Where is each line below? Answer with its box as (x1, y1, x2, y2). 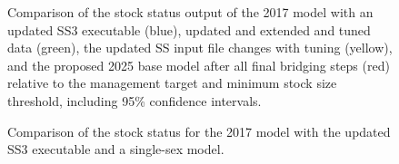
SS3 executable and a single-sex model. (7, 140, 224, 159)
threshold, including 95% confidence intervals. (7, 91, 262, 110)
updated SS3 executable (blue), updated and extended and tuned (7, 20, 371, 39)
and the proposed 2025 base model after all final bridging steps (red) (7, 55, 390, 74)
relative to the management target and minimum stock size (7, 73, 337, 92)
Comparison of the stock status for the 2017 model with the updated (7, 121, 391, 140)
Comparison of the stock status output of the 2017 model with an (7, 3, 374, 21)
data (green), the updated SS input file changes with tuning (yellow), (7, 38, 393, 57)
